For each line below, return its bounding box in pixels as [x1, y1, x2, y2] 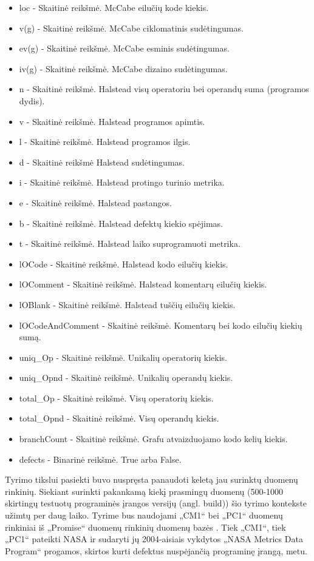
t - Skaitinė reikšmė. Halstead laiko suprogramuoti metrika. [19, 237, 241, 250]
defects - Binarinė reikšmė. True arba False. [19, 452, 182, 465]
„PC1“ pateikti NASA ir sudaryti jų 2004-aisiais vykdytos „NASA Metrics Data [5, 532, 303, 545]
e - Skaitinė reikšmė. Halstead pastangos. [19, 196, 172, 209]
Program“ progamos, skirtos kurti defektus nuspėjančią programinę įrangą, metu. [5, 544, 307, 557]
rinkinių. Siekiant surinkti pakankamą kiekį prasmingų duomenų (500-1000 [5, 485, 284, 497]
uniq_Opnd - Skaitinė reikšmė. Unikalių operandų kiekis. [19, 371, 233, 384]
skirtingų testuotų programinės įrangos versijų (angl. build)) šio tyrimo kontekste [5, 497, 307, 509]
